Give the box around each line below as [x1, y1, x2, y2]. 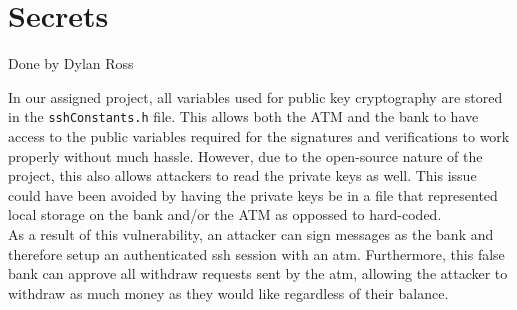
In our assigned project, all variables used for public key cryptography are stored [8, 86, 503, 107]
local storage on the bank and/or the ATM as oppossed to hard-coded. [8, 204, 442, 225]
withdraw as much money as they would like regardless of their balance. [8, 282, 449, 303]
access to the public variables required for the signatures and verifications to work [8, 125, 510, 146]
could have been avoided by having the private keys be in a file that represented [8, 184, 498, 205]
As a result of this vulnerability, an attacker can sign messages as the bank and [8, 223, 494, 244]
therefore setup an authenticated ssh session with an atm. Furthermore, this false [8, 243, 505, 264]
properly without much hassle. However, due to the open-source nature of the [8, 145, 483, 166]
